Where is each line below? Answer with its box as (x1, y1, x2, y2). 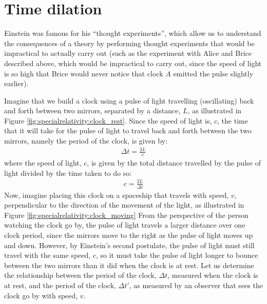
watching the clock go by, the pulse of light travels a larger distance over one (4, 219, 245, 230)
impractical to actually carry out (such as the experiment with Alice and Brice (4, 48, 252, 58)
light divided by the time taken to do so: (4, 167, 132, 178)
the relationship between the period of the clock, (4, 270, 157, 280)
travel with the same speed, (4, 250, 91, 260)
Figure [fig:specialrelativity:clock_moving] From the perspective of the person (4, 209, 249, 220)
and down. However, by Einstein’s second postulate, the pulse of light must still (4, 239, 255, 250)
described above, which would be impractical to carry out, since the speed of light (4, 57, 262, 68)
